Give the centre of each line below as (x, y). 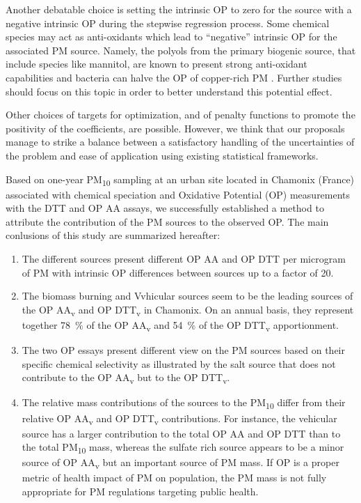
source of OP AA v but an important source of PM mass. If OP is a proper (180, 463)
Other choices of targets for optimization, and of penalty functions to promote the (180, 115)
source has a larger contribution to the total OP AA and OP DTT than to (181, 433)
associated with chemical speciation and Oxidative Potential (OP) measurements (178, 194)
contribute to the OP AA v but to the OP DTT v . (126, 378)
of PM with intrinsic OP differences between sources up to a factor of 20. (178, 272)
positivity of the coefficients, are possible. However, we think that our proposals (175, 128)
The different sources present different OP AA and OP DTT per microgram (184, 259)
